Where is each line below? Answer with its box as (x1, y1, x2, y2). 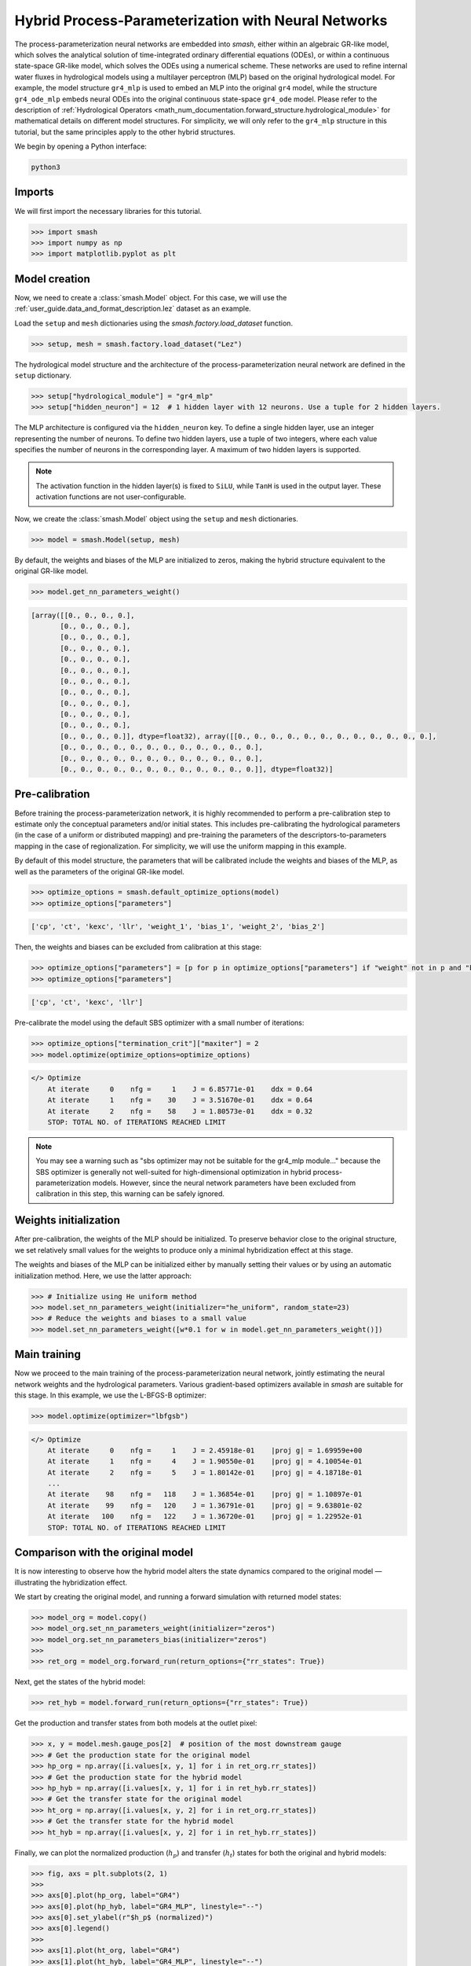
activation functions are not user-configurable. (35, 492, 187, 502)
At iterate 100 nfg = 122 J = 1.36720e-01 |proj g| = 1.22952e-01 (47, 1512, 363, 1521)
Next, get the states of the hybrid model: (14, 1677, 146, 1687)
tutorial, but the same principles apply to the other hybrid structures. (14, 127, 235, 137)
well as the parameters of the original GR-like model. (14, 867, 184, 876)
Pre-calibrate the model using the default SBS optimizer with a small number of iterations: (14, 1018, 305, 1028)
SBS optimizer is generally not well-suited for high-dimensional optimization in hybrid (35, 1167, 312, 1176)
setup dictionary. (14, 370, 72, 380)
